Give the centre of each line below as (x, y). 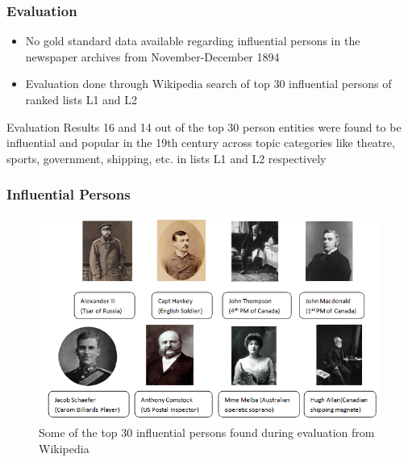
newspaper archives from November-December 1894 (152, 56)
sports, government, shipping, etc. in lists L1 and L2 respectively (167, 158)
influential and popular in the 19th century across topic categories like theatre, (201, 143)
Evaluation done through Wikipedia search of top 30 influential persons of (208, 84)
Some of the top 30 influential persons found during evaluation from (207, 433)
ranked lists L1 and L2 (81, 99)
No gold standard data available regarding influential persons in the (193, 41)
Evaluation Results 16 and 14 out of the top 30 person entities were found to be (204, 126)
